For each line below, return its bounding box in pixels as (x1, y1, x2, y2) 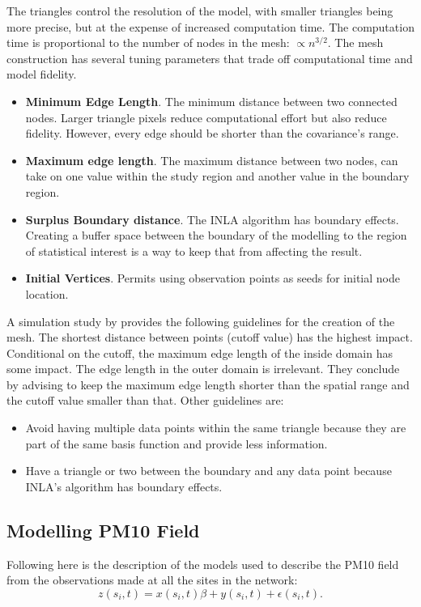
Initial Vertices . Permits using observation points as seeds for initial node (25, 270, 400, 287)
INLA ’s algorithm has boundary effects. (25, 478, 223, 495)
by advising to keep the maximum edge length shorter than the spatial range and (6, 376, 410, 393)
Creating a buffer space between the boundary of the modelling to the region (25, 227, 407, 244)
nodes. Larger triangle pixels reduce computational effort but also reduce (25, 108, 387, 125)
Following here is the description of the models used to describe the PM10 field (6, 555, 399, 572)
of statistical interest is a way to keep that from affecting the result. (25, 242, 363, 259)
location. (25, 285, 69, 302)
